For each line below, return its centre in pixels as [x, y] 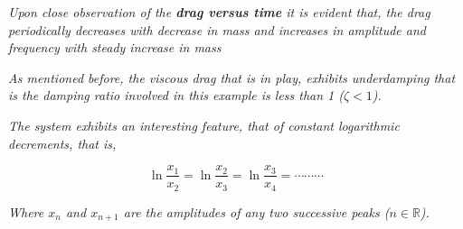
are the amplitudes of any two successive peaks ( [256, 211]
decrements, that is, [62, 143]
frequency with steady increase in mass [115, 47]
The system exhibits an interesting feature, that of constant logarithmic [204, 125]
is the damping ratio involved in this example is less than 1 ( [176, 95]
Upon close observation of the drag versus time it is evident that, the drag [219, 12]
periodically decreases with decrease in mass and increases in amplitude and [217, 29]
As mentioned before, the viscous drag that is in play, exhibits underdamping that [232, 77]
